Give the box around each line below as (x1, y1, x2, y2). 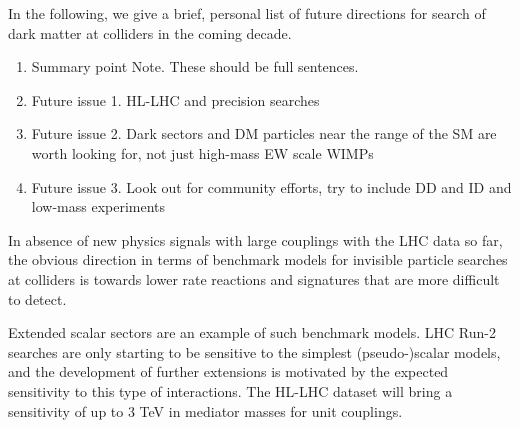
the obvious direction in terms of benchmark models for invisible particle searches (8, 249, 508, 270)
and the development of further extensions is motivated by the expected (8, 361, 449, 382)
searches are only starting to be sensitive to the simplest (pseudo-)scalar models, (8, 341, 501, 362)
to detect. (8, 288, 67, 309)
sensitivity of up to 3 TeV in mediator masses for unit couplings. (8, 400, 403, 421)
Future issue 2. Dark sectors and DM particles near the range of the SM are (31, 123, 497, 144)
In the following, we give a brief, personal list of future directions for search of (8, 3, 486, 23)
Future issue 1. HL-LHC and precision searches (31, 89, 320, 110)
